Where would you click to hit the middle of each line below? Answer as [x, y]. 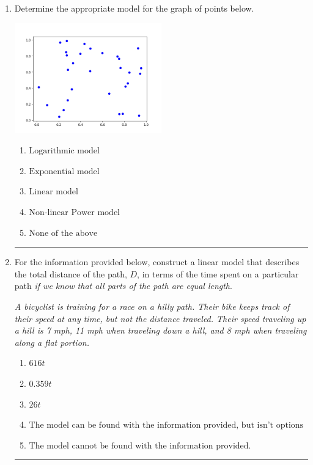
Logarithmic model [64, 151]
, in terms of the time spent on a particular [218, 273]
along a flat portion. [52, 342]
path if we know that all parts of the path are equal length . [123, 286]
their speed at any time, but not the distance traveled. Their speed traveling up [160, 318]
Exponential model [64, 171]
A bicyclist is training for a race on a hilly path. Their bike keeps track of [152, 306]
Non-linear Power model [75, 213]
